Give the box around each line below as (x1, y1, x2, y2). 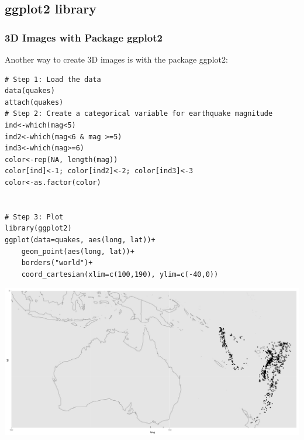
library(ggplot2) (5, 224, 72, 233)
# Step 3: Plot (5, 212, 64, 221)
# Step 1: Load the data (5, 75, 101, 84)
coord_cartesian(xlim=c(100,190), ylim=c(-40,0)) (21, 270, 219, 279)
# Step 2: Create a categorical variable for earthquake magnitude (5, 109, 273, 118)
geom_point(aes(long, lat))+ (21, 247, 134, 256)
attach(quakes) (5, 98, 64, 106)
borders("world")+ (21, 259, 93, 267)
